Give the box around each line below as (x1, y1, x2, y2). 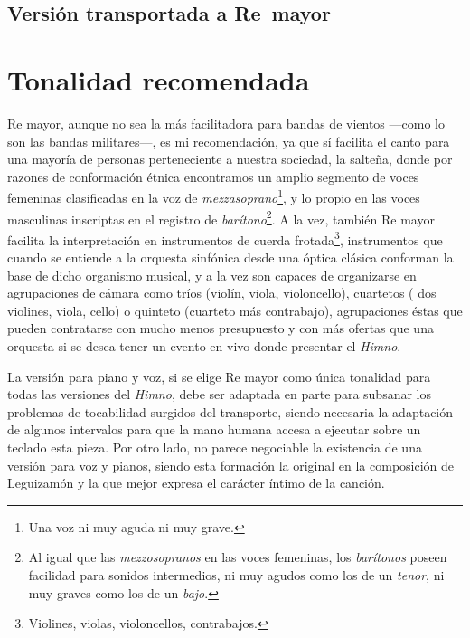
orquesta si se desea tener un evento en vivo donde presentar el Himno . (7, 337, 401, 355)
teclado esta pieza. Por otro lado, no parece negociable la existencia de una (7, 437, 422, 456)
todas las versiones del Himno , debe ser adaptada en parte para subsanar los (7, 385, 431, 404)
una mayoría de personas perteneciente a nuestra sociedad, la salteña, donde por (7, 149, 453, 168)
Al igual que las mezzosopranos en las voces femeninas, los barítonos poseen (28, 548, 447, 567)
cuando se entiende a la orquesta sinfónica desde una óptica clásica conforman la (7, 248, 454, 267)
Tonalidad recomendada (7, 61, 310, 98)
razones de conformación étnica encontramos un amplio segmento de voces (7, 167, 419, 186)
